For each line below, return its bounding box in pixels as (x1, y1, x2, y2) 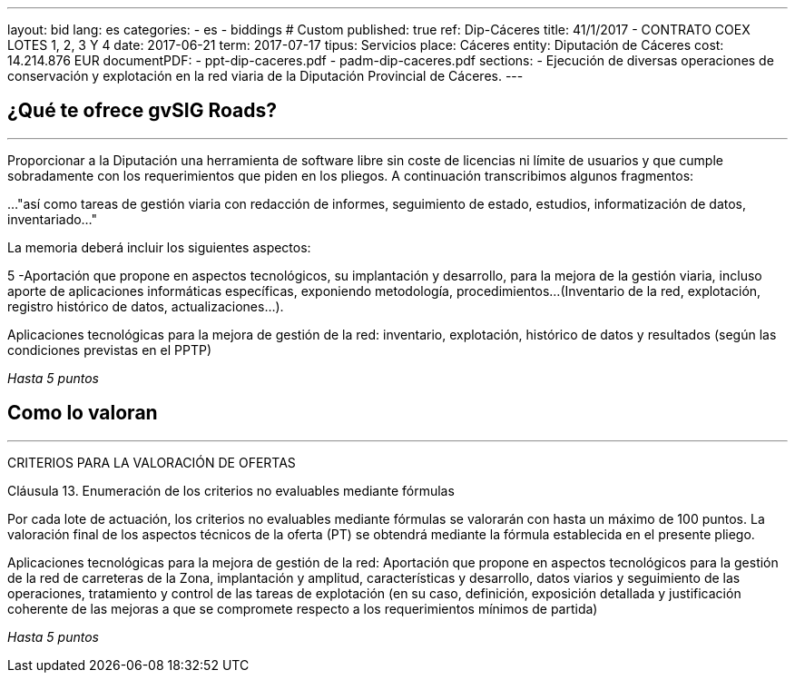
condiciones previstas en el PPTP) (7, 341, 211, 358)
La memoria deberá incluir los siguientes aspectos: (7, 239, 311, 255)
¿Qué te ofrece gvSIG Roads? (7, 99, 278, 123)
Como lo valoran (7, 401, 158, 425)
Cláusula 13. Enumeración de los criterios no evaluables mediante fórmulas (7, 482, 455, 498)
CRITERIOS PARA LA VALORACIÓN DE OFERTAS (7, 454, 296, 470)
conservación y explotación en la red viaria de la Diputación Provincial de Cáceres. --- (7, 68, 524, 84)
